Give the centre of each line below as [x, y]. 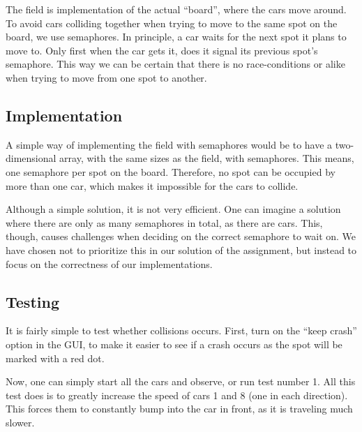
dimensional [31, 158]
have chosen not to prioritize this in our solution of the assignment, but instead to [181, 249]
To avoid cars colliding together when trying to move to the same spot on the [172, 23]
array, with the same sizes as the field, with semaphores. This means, [207, 158]
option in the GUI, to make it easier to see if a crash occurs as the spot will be [174, 344]
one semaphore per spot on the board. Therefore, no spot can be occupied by [171, 171]
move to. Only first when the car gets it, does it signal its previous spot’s [162, 50]
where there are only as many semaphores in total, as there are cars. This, [164, 222]
